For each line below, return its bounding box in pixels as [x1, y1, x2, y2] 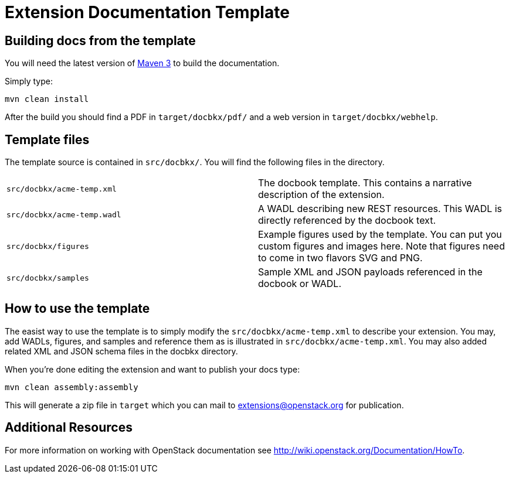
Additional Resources [5, 420, 133, 435]
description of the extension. [258, 189, 385, 201]
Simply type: [5, 76, 53, 87]
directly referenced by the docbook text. [258, 214, 436, 227]
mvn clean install [5, 94, 89, 104]
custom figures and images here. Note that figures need [258, 240, 505, 252]
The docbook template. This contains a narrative [258, 177, 472, 189]
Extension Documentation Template [5, 2, 290, 22]
